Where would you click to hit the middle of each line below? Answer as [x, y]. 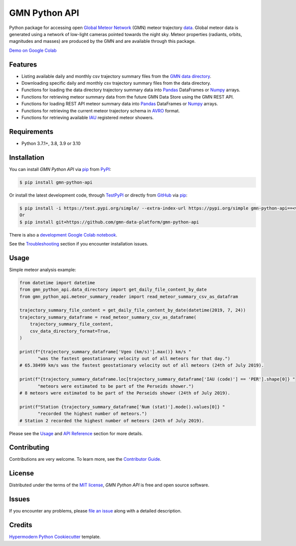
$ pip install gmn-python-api [56, 182]
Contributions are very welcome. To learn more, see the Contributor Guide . [85, 459]
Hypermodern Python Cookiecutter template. [55, 537]
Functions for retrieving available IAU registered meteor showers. [88, 117]
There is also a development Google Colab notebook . [63, 235]
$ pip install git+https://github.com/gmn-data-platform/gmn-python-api [109, 222]
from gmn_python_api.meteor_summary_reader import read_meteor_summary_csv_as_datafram [129, 296]
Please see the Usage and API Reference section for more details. [76, 433]
